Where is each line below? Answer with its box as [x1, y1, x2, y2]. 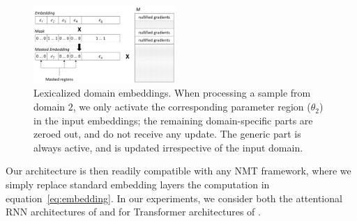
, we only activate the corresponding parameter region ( [73, 99, 311, 114]
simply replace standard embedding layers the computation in [6, 177, 270, 192]
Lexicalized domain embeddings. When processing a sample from [33, 85, 311, 100]
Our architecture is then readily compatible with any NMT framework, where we [6, 163, 351, 178]
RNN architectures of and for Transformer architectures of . [6, 204, 261, 219]
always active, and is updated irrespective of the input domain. [33, 140, 303, 154]
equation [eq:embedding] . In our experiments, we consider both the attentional [6, 190, 342, 205]
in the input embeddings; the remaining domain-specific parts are [33, 113, 313, 127]
